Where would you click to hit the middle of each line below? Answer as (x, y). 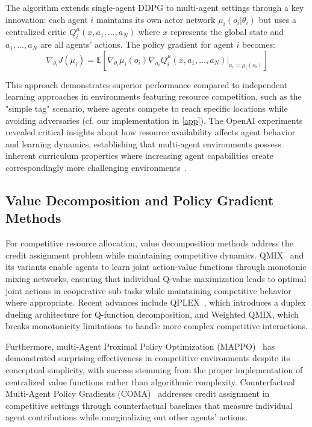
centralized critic (36, 32)
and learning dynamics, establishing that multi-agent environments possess (143, 143)
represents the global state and (227, 32)
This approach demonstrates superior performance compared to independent (147, 84)
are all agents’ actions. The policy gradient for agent (137, 44)
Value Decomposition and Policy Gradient (140, 200)
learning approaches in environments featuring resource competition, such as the (154, 96)
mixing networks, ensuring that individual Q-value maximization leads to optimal (156, 278)
